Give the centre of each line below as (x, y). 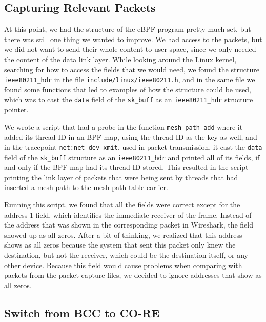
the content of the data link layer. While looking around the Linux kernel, (120, 59)
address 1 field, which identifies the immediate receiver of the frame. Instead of (128, 214)
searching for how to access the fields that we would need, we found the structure (132, 69)
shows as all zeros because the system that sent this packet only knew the (120, 245)
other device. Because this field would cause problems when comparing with (123, 265)
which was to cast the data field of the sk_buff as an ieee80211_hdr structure (129, 99)
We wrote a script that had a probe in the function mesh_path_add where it (124, 127)
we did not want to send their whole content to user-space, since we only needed (130, 49)
